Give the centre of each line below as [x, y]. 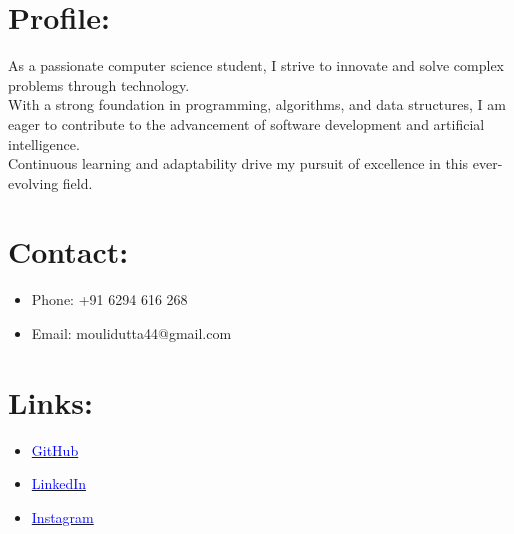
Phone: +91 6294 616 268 [109, 299]
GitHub [55, 449]
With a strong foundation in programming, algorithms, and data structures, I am [257, 104]
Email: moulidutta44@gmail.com [131, 333]
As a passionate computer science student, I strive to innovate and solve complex [256, 65]
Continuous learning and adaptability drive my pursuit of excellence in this [238, 163]
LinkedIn [59, 483]
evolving [33, 182]
